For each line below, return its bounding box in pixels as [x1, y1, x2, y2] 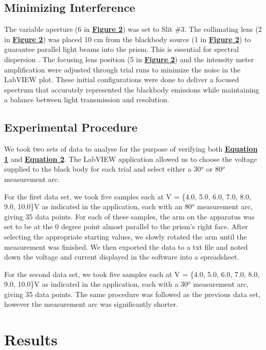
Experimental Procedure [4, 119, 138, 135]
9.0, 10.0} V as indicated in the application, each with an [4, 201, 183, 212]
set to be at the [4, 221, 53, 232]
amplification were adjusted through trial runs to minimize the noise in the [4, 64, 241, 75]
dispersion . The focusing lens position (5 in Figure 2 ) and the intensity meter [4, 53, 254, 64]
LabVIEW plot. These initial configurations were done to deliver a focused [4, 74, 239, 85]
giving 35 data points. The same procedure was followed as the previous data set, [4, 288, 260, 299]
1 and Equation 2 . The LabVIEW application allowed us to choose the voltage [4, 153, 257, 164]
